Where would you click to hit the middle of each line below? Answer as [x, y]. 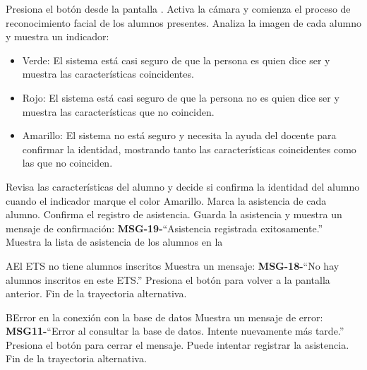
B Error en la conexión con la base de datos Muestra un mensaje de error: [164, 317]
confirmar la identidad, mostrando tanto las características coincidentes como [189, 149]
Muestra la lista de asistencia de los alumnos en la [114, 242]
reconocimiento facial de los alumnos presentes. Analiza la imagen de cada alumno [183, 22]
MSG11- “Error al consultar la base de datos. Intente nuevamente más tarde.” [175, 331]
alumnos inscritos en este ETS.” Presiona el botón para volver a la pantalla [168, 279]
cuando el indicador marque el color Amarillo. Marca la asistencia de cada [166, 200]
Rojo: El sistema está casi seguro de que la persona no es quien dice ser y [181, 97]
